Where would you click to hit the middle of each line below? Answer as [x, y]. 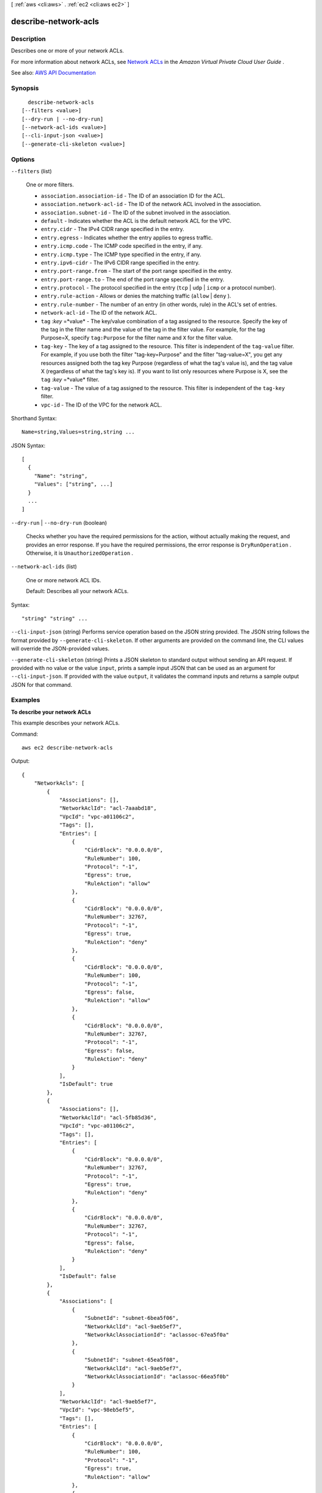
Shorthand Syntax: [34, 418]
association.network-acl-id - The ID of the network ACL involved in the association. [151, 204]
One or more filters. [50, 185]
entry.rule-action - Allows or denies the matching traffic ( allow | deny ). [136, 296]
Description [28, 39]
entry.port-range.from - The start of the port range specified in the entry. [137, 271]
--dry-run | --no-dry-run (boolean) [59, 523]
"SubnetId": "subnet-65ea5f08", [131, 1360]
